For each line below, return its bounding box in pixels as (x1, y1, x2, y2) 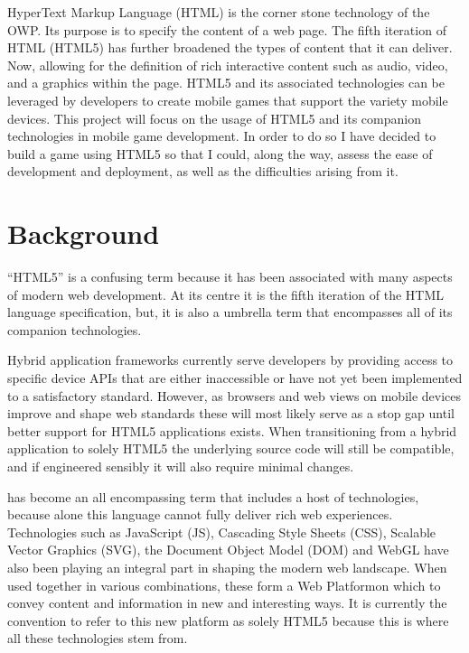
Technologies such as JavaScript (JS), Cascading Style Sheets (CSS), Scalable (7, 522, 436, 541)
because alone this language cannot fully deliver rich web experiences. (7, 505, 393, 524)
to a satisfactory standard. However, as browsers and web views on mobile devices (7, 386, 462, 405)
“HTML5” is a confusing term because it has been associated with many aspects (7, 267, 453, 286)
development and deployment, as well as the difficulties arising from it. (7, 162, 399, 181)
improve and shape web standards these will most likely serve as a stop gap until (7, 404, 455, 423)
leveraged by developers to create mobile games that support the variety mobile (7, 90, 448, 109)
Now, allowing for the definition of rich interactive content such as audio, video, (7, 55, 448, 74)
